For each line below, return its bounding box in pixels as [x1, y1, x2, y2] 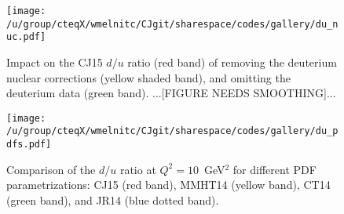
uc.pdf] [6, 31, 46, 43]
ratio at [119, 161, 156, 177]
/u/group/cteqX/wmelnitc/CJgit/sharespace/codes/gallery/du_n [6, 18, 339, 30]
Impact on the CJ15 [6, 53, 103, 70]
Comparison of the [6, 161, 96, 177]
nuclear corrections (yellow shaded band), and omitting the [6, 69, 291, 85]
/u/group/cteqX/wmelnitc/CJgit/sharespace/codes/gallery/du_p [6, 125, 339, 137]
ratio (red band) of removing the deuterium [127, 53, 337, 70]
